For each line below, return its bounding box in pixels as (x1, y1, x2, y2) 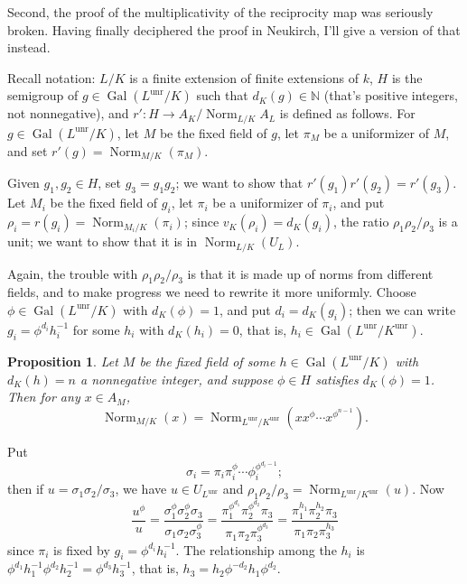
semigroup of (7, 86, 79, 105)
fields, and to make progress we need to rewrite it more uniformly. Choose (7, 283, 416, 301)
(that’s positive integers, (323, 86, 458, 105)
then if (7, 479, 44, 498)
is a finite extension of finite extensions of (129, 68, 360, 87)
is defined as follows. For (279, 104, 416, 123)
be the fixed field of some (139, 351, 276, 370)
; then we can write (349, 300, 456, 319)
